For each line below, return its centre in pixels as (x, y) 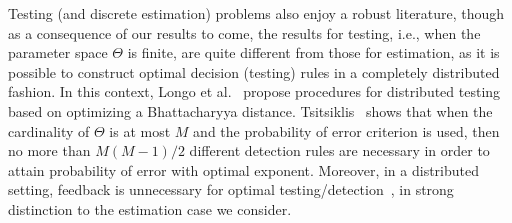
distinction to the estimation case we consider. (150, 208)
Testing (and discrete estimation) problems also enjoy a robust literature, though (256, 13)
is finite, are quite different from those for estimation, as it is (313, 52)
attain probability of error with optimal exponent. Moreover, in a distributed (243, 169)
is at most (140, 130)
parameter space (58, 52)
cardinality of (49, 130)
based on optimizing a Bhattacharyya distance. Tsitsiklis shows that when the (250, 110)
